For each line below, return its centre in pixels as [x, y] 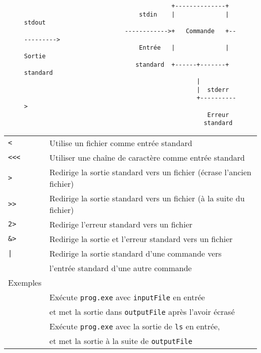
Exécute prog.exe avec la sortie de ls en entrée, [135, 326]
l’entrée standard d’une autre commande [120, 268]
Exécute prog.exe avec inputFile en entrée [127, 297]
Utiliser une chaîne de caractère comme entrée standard [147, 157]
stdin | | [184, 14]
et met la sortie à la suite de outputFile [121, 340]
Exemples [25, 282]
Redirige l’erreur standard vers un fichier [121, 224]
